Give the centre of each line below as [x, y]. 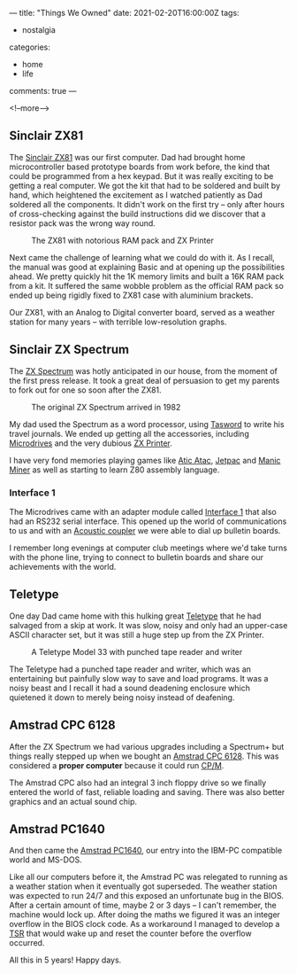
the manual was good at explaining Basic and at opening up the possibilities [147, 267]
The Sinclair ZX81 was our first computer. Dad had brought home [127, 157]
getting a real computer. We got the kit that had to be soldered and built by [145, 185]
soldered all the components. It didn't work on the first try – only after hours [147, 204]
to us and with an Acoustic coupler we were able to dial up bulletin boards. [145, 530]
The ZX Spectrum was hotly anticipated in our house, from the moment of [144, 370]
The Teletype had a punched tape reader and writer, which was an [130, 669]
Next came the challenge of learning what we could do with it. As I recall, [142, 257]
